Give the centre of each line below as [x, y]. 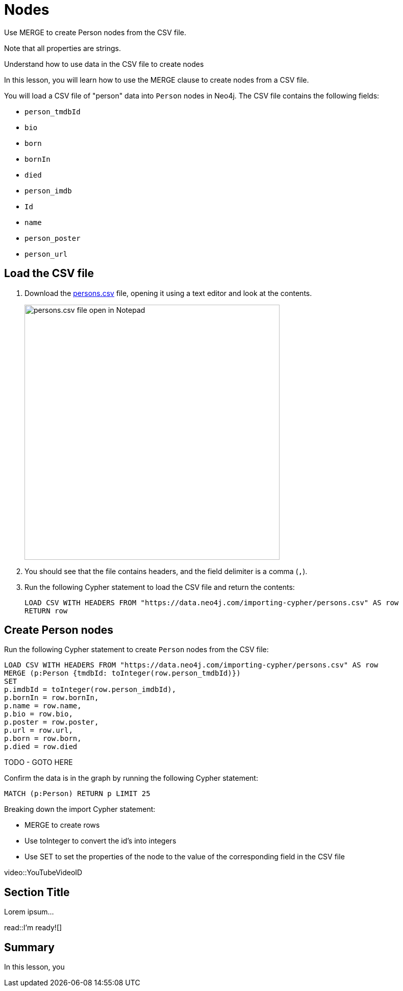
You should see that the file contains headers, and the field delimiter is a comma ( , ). [166, 571]
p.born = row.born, [43, 739]
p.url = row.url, [39, 730]
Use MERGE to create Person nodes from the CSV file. [95, 32]
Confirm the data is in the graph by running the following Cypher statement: [131, 778]
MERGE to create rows [62, 825]
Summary [29, 947]
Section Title [37, 892]
